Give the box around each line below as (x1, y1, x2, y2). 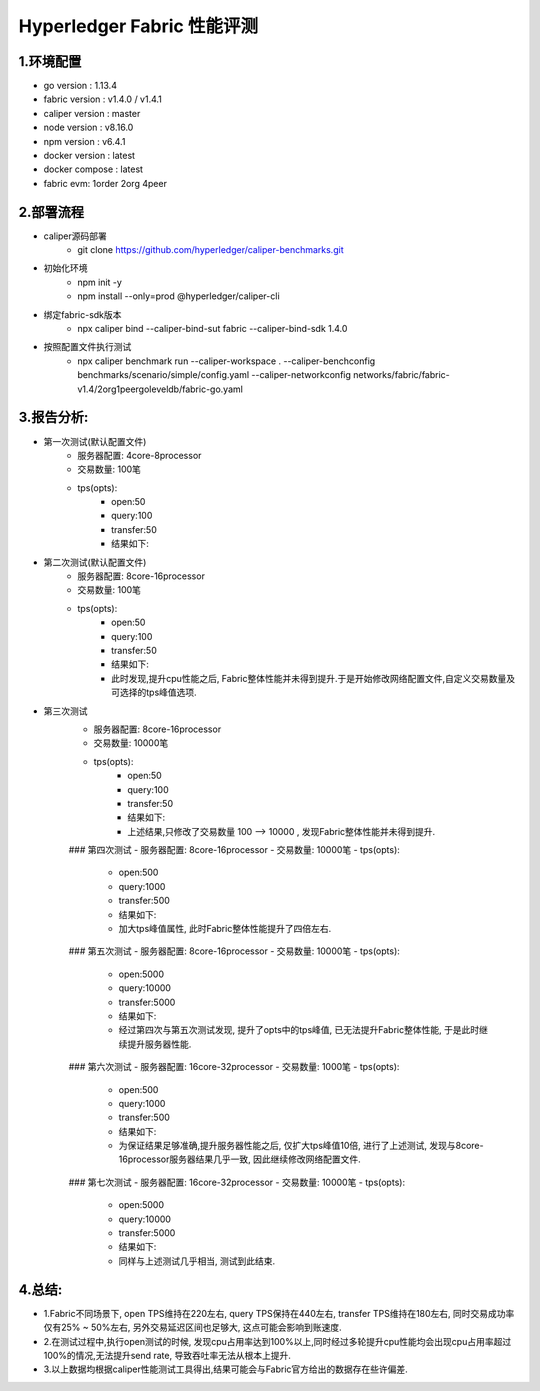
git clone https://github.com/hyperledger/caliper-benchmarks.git (77, 244, 344, 256)
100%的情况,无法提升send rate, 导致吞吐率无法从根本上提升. (43, 1349, 292, 1361)
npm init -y (77, 276, 122, 288)
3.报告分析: (18, 409, 89, 426)
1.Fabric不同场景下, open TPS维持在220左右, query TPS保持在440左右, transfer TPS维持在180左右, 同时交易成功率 (43, 1307, 515, 1319)
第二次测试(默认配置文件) (43, 556, 147, 568)
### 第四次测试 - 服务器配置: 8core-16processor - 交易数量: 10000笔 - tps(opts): (68, 844, 400, 856)
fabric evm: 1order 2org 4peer (43, 177, 167, 189)
